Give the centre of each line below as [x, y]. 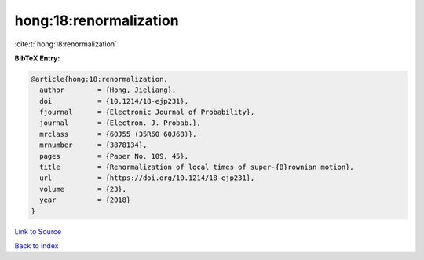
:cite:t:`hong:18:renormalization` [66, 44]
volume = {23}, [83, 189]
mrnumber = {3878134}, [93, 145]
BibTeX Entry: [37, 58]
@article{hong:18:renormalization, [99, 79]
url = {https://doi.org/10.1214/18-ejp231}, [147, 178]
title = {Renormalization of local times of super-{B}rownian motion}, [197, 167]
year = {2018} [85, 200]
